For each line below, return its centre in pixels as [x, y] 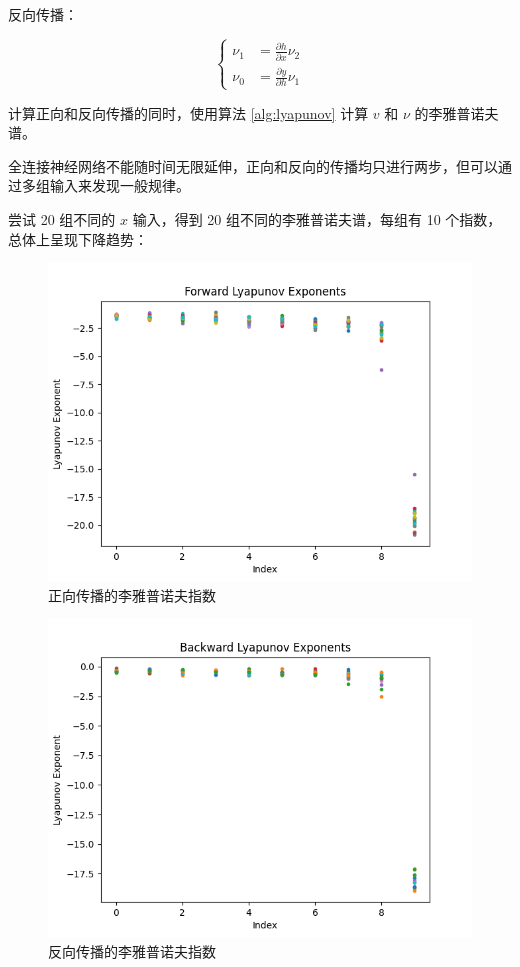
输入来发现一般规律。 [119, 185]
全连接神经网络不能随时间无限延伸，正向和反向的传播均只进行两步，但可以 [253, 165]
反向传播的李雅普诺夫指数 [132, 950]
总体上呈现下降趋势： [78, 238]
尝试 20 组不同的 [62, 219]
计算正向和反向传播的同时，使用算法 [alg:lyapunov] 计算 [188, 112]
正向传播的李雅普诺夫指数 [132, 594]
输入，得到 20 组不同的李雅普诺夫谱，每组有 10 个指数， [317, 219]
